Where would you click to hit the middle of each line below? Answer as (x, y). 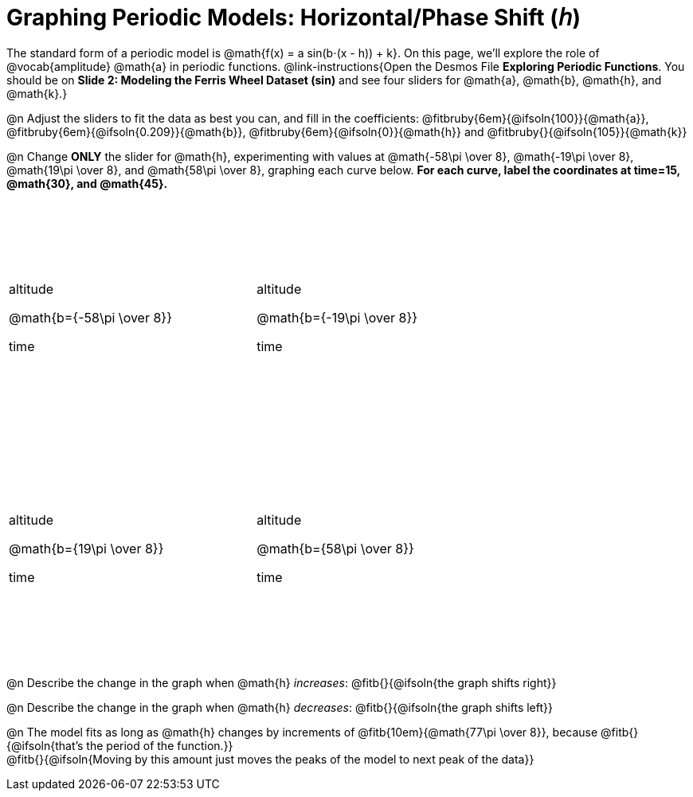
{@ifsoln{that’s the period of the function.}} (120, 745)
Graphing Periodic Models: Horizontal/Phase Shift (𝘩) (294, 18)
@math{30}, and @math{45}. (87, 183)
